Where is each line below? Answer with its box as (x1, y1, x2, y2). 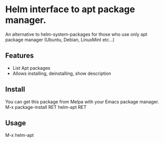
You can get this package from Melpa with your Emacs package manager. (5, 98, 159, 105)
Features (5, 51, 34, 60)
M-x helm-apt (5, 132, 34, 138)
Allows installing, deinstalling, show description (12, 70, 111, 76)
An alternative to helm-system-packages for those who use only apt (5, 31, 148, 37)
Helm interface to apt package (5, 4, 135, 15)
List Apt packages (12, 65, 51, 71)
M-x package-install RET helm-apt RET (5, 104, 87, 110)
